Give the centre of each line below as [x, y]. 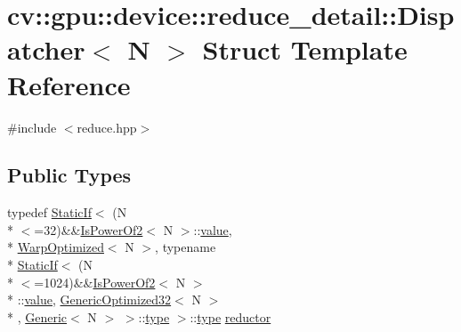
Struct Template [305, 49]
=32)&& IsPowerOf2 [89, 229]
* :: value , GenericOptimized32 [89, 300]
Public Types [69, 175]
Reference [69, 84]
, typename [186, 247]
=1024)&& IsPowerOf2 [95, 282]
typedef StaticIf [49, 212]
